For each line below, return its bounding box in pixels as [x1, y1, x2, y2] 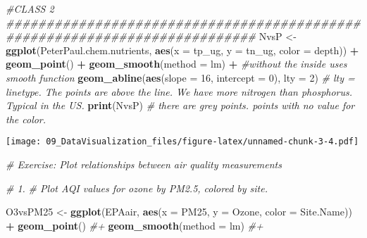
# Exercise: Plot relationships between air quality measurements [6, 157, 282, 171]
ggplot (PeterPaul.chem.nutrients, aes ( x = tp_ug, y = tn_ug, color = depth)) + [6, 42, 359, 57]
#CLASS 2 [6, 1, 54, 15]
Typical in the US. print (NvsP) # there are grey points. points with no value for [6, 98, 355, 113]
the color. [6, 111, 46, 126]
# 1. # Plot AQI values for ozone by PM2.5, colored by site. [6, 180, 268, 195]
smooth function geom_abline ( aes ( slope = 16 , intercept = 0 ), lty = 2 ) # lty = [6, 70, 355, 84]
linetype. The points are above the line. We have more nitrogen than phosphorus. [6, 84, 353, 99]
